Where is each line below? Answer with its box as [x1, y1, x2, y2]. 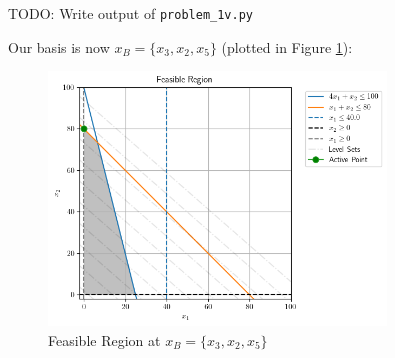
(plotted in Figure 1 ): [221, 36, 353, 57]
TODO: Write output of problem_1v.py [8, 3, 254, 23]
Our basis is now [8, 36, 110, 57]
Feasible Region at [48, 329, 161, 350]
